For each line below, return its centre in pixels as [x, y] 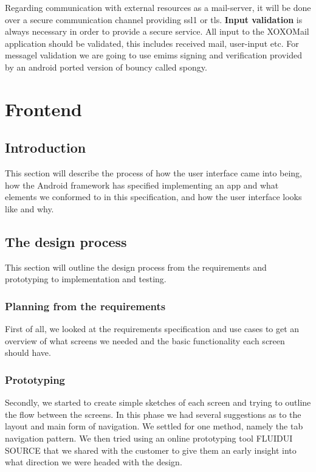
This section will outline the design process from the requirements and [136, 267]
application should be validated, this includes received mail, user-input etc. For [152, 43]
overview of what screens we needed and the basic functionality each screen [145, 340]
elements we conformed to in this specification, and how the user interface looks [153, 197]
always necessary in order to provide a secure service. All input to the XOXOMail [157, 31]
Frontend [44, 109]
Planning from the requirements [85, 306]
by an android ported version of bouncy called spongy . [106, 67]
